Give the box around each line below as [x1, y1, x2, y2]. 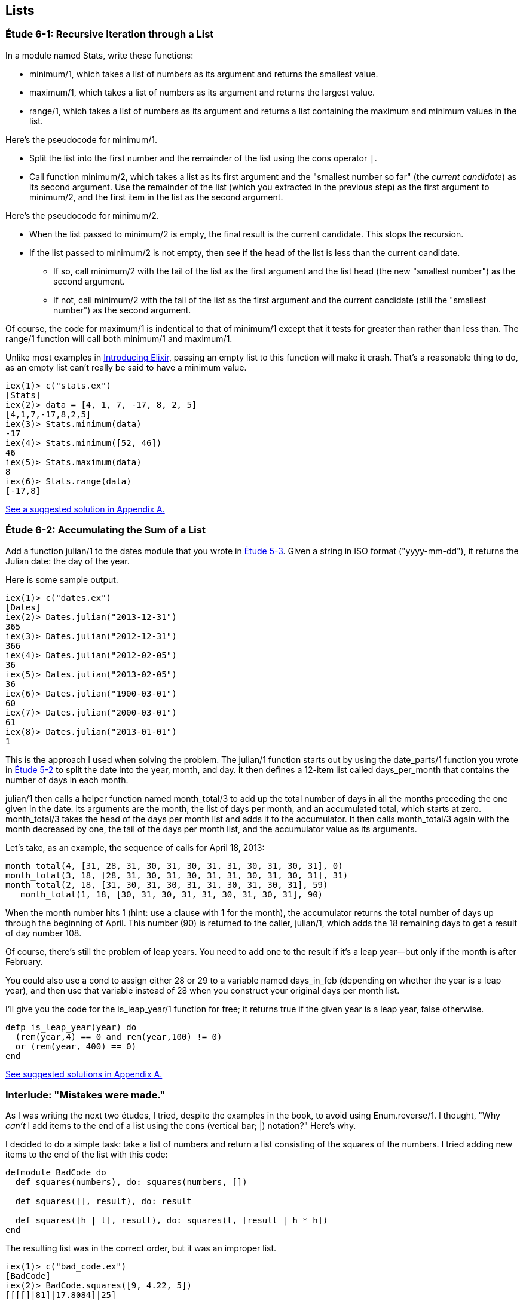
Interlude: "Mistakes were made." [5, 1088, 166, 1101]
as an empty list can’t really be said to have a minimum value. [5, 362, 247, 372]
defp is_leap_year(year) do [5, 1022, 137, 1032]
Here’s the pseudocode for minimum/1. [5, 134, 157, 145]
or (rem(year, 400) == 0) [15, 1041, 137, 1051]
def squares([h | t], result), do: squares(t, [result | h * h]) [15, 1216, 328, 1226]
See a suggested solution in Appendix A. [5, 503, 165, 514]
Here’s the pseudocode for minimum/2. [5, 210, 159, 221]
